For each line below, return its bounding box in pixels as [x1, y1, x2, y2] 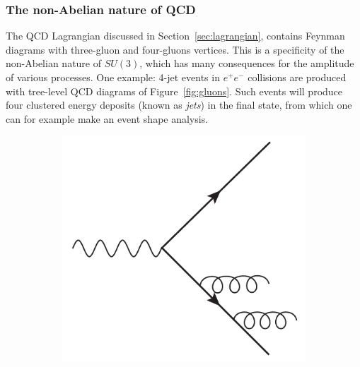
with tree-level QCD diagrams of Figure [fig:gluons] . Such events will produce [6, 83, 343, 98]
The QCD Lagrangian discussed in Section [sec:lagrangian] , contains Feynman [6, 28, 345, 43]
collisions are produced [248, 70, 347, 84]
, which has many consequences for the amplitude [139, 56, 354, 71]
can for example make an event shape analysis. [6, 111, 209, 126]
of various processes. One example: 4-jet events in [6, 70, 220, 84]
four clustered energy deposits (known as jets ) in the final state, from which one [6, 97, 352, 112]
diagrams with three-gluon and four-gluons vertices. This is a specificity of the [6, 42, 344, 56]
